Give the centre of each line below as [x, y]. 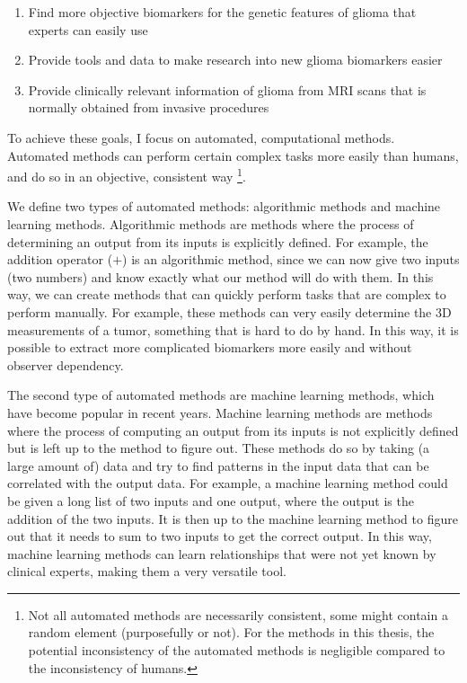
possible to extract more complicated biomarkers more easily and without [210, 347]
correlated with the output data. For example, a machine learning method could [228, 483]
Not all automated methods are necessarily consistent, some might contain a [238, 614]
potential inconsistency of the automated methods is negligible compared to [237, 650]
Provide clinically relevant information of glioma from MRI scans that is [227, 89]
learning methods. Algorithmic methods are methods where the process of [211, 224]
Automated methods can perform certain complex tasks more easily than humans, [233, 155]
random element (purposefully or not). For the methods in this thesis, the [231, 632]
